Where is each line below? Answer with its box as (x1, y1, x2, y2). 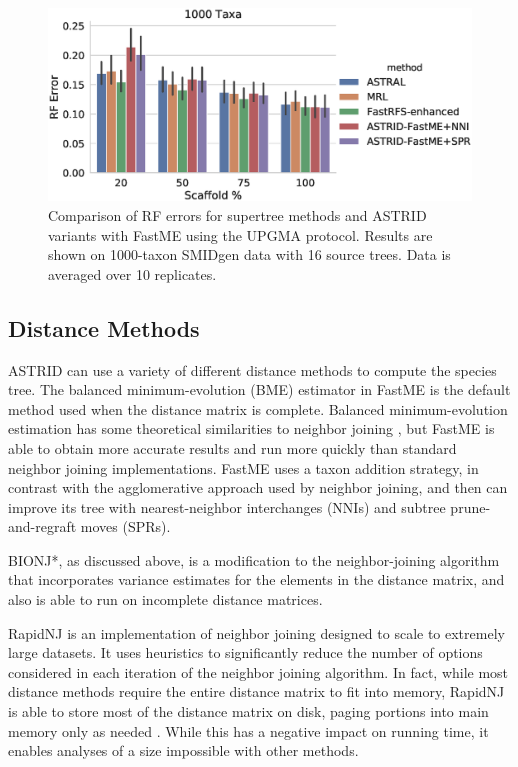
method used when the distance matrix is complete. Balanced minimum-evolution (8, 398, 508, 419)
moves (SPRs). (80, 516, 171, 537)
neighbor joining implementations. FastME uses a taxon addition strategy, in (8, 457, 479, 478)
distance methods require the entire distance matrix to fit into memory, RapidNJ (8, 681, 505, 702)
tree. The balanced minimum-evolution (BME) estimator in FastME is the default (8, 379, 511, 400)
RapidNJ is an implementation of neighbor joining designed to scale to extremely (8, 622, 505, 643)
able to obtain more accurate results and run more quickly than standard (8, 437, 457, 458)
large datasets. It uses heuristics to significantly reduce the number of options (8, 642, 483, 663)
